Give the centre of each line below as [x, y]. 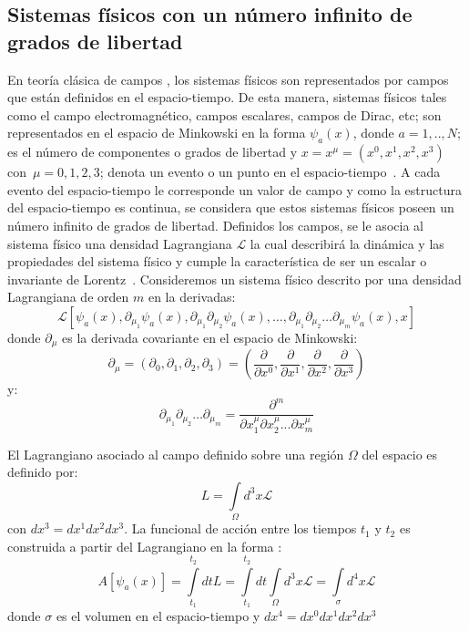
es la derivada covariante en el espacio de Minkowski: [210, 337]
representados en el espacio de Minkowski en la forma [157, 133]
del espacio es [400, 454]
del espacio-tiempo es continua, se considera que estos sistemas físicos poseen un [231, 207]
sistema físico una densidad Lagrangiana [120, 243]
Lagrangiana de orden [68, 297]
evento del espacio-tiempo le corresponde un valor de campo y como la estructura [234, 189]
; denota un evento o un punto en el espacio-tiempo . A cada [270, 172]
